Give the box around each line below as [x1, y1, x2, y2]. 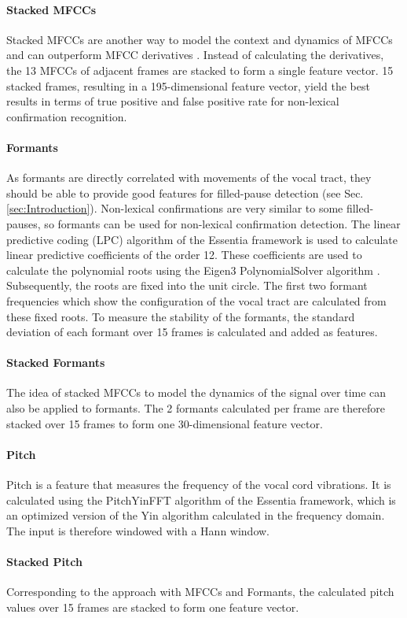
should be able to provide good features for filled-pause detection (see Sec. [6, 184, 364, 201]
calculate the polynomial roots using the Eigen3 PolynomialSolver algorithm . [6, 261, 380, 278]
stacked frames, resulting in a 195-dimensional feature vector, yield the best [6, 77, 370, 94]
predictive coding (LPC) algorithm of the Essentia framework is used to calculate [6, 231, 398, 247]
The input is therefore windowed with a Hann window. [6, 522, 270, 538]
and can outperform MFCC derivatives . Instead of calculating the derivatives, [6, 46, 384, 63]
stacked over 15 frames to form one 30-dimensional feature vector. [6, 415, 323, 431]
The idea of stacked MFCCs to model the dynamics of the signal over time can [6, 384, 387, 401]
